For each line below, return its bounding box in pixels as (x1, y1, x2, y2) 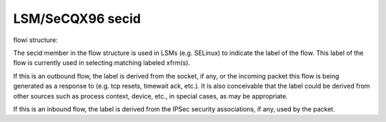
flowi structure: (13, 36, 59, 44)
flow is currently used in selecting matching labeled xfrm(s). (13, 59, 191, 67)
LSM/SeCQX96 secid (13, 11, 141, 26)
